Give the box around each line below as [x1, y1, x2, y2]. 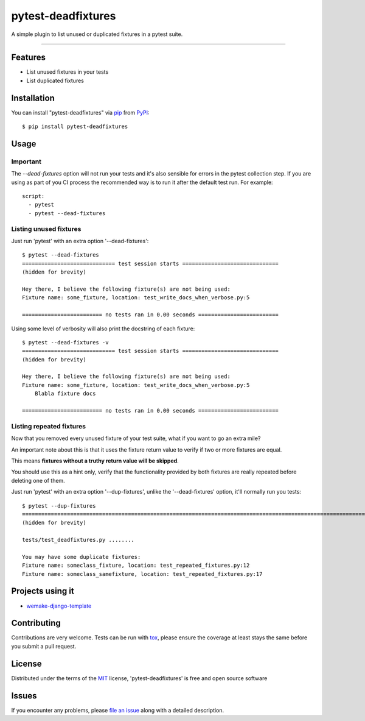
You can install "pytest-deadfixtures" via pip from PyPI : [11, 108, 150, 116]
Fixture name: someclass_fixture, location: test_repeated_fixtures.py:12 [22, 562, 250, 569]
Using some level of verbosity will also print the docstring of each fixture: [11, 325, 195, 332]
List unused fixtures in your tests [26, 68, 109, 76]
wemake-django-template [26, 602, 92, 609]
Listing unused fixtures [11, 224, 82, 233]
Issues [11, 691, 37, 701]
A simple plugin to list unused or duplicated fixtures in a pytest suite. [11, 30, 183, 38]
